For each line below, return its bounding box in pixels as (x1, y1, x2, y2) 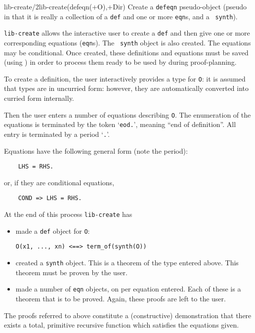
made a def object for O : (15, 225, 90, 236)
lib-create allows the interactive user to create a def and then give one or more (4, 28, 250, 38)
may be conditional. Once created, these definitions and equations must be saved (4, 47, 249, 57)
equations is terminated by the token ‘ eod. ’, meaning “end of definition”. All (4, 119, 236, 129)
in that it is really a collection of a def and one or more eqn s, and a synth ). (4, 11, 238, 21)
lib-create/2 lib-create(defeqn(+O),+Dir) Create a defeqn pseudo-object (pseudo (4, 1, 247, 11)
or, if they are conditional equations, (4, 177, 115, 187)
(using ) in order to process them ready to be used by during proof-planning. (4, 57, 237, 67)
